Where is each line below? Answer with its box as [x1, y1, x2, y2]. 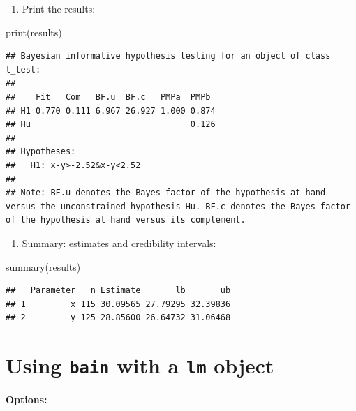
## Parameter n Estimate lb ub [6, 285, 231, 296]
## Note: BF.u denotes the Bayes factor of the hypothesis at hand [6, 188, 326, 198]
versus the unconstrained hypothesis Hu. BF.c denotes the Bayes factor [6, 201, 350, 211]
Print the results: [22, 1, 96, 15]
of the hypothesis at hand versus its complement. [6, 215, 246, 225]
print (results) [6, 24, 62, 39]
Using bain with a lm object [6, 351, 274, 380]
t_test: [6, 64, 41, 75]
